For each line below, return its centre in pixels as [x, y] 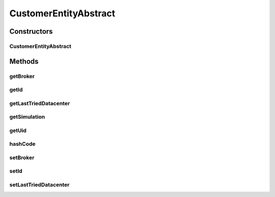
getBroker [22, 76]
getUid [18, 130]
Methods [24, 61]
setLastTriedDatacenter [39, 185]
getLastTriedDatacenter [40, 103]
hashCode [22, 144]
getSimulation [27, 117]
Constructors [31, 31]
